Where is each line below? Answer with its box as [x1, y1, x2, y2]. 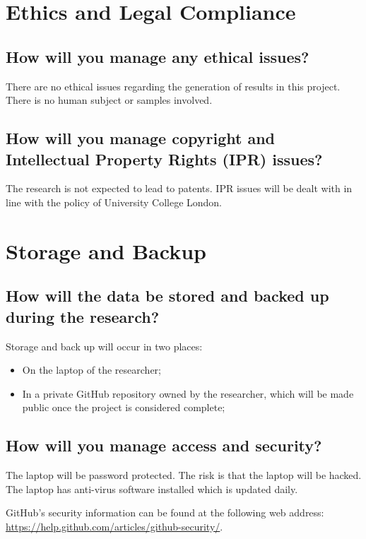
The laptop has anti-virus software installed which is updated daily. [6, 481, 298, 496]
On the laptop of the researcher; [22, 362, 161, 377]
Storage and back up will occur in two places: [6, 338, 203, 353]
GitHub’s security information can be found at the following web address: [6, 505, 324, 520]
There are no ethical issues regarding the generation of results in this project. [6, 78, 341, 93]
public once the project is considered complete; [22, 400, 225, 415]
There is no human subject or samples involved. [6, 93, 213, 107]
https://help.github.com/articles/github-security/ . [6, 519, 223, 533]
